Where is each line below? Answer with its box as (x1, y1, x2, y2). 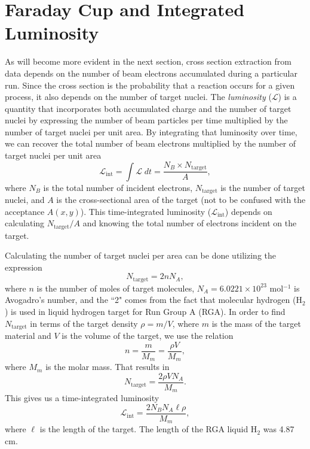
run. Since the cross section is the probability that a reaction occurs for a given (5, 78, 295, 91)
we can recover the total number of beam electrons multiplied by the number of (5, 137, 296, 150)
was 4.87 (263, 423, 294, 435)
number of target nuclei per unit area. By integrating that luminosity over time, (5, 125, 297, 138)
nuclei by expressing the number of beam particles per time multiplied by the (5, 114, 288, 126)
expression (5, 260, 42, 273)
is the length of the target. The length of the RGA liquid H (39, 423, 257, 435)
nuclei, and (5, 193, 45, 205)
